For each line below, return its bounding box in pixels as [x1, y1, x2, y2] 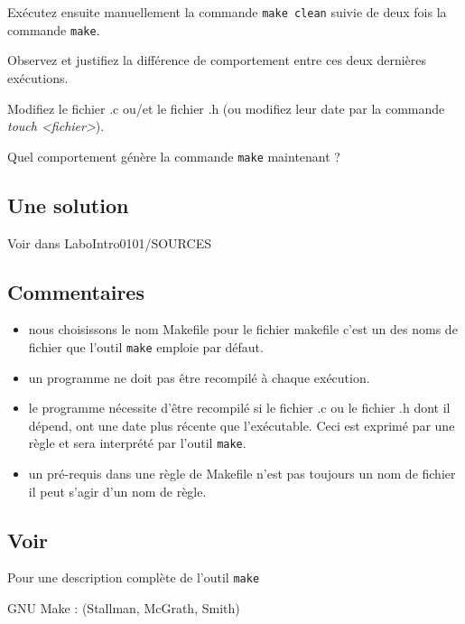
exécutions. [7, 68, 69, 87]
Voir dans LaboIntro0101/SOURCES [7, 233, 211, 252]
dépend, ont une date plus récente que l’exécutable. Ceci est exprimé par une [28, 415, 455, 434]
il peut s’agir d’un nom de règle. [28, 481, 207, 500]
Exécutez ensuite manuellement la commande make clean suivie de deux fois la [7, 3, 447, 21]
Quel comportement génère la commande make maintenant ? [7, 146, 340, 165]
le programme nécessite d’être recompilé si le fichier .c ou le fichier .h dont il [28, 398, 451, 417]
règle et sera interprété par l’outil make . [28, 433, 246, 452]
